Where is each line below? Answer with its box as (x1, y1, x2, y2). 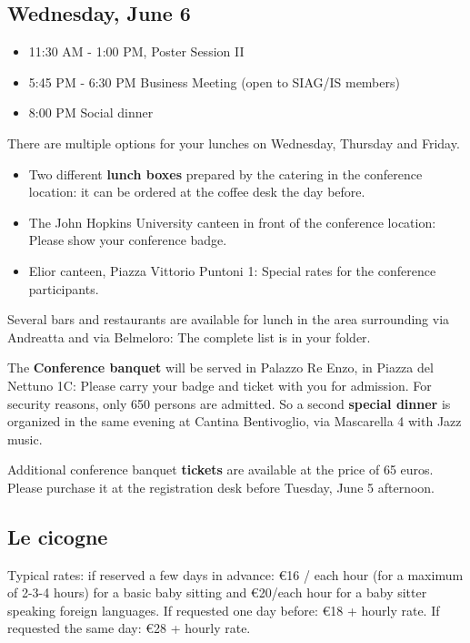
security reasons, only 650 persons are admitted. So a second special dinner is (7, 393, 451, 413)
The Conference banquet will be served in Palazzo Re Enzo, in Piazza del (7, 358, 434, 377)
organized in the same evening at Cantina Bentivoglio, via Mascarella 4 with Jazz (7, 412, 462, 431)
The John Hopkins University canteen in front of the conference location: (28, 212, 436, 231)
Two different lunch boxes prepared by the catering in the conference (28, 164, 423, 183)
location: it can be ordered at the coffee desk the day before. (28, 182, 365, 201)
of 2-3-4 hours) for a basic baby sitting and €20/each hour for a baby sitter (7, 583, 427, 602)
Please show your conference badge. (28, 230, 227, 250)
